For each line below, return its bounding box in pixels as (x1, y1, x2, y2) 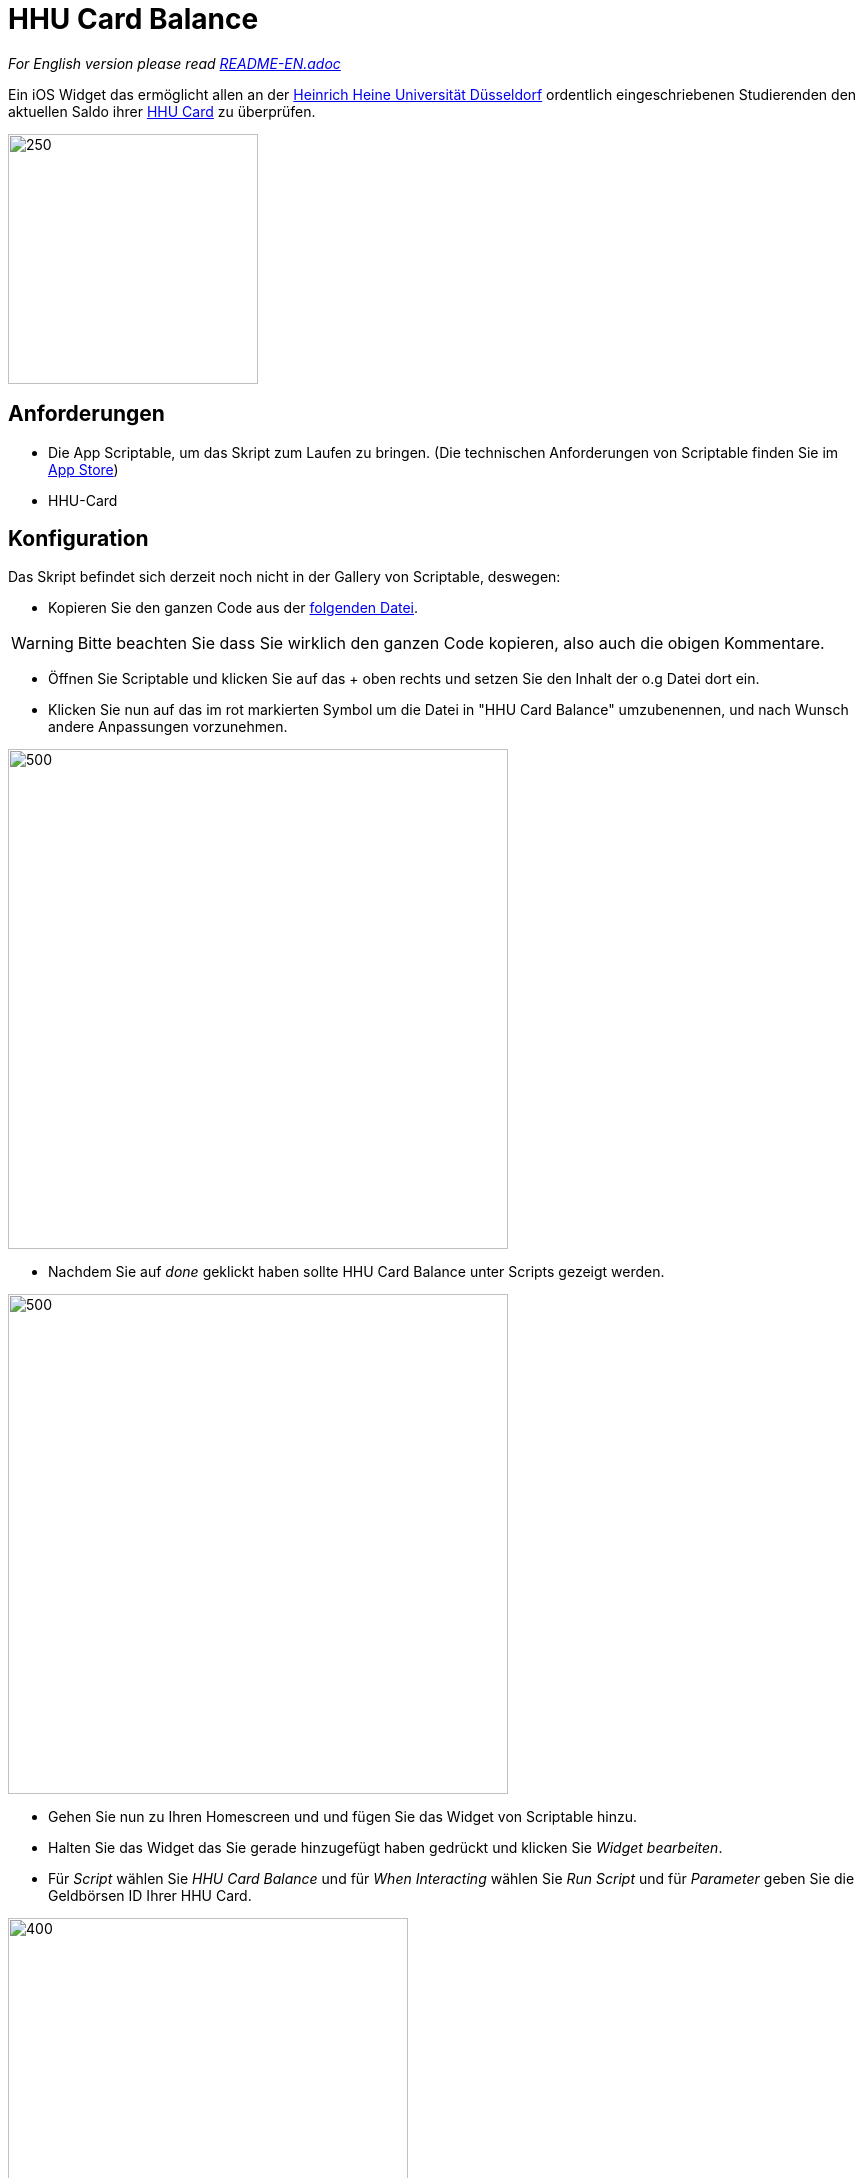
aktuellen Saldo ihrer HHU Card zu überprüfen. (8, 102, 316, 120)
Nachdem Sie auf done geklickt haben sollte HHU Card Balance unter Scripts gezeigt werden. (48, 1263, 665, 1281)
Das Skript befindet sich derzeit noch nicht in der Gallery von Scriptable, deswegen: (8, 568, 561, 586)
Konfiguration (8, 526, 149, 552)
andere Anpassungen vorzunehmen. (48, 718, 288, 736)
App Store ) (48, 460, 119, 478)
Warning (11, 633, 74, 654)
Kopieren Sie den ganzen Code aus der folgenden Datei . (48, 599, 419, 617)
